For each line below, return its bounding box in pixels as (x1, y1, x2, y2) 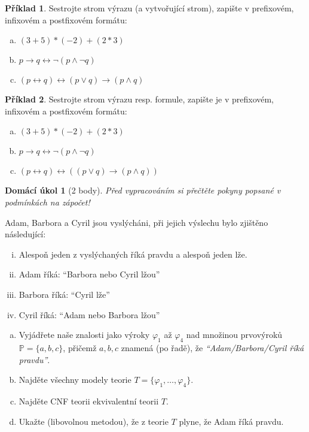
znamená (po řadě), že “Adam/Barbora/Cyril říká (121, 341, 304, 354)
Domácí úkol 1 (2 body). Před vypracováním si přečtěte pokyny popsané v (5, 184, 281, 197)
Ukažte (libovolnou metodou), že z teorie (19, 415, 169, 427)
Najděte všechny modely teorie (19, 373, 131, 386)
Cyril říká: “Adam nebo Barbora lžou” (19, 308, 160, 321)
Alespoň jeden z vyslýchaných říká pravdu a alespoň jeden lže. (19, 247, 247, 260)
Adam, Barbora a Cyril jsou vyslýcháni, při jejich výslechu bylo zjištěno (5, 216, 268, 228)
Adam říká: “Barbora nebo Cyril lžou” (19, 268, 160, 280)
